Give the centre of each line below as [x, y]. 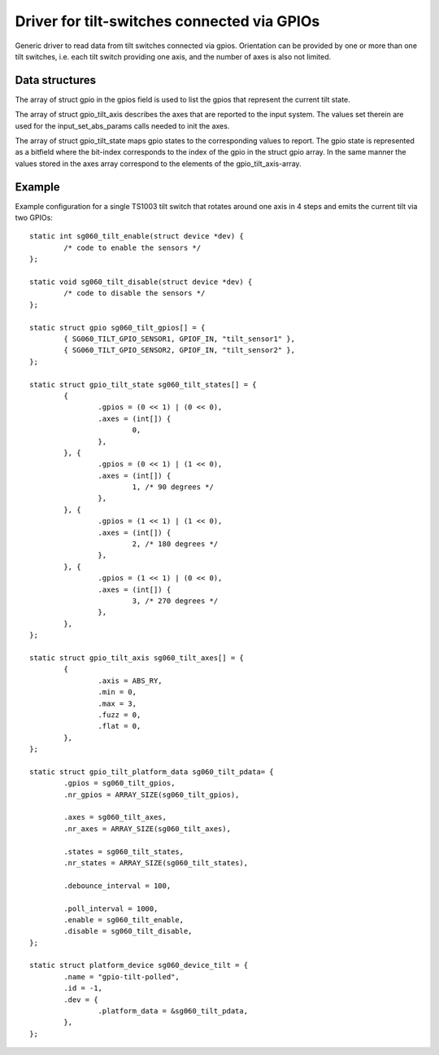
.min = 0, [117, 692]
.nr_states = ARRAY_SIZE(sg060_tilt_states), [156, 862]
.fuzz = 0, [120, 715]
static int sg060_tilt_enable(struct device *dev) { [137, 236]
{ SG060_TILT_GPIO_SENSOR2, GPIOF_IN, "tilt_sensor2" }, [180, 350]
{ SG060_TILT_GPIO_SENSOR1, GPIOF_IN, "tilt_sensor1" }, [180, 339]
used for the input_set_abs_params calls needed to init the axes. [122, 125]
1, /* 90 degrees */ [173, 487]
